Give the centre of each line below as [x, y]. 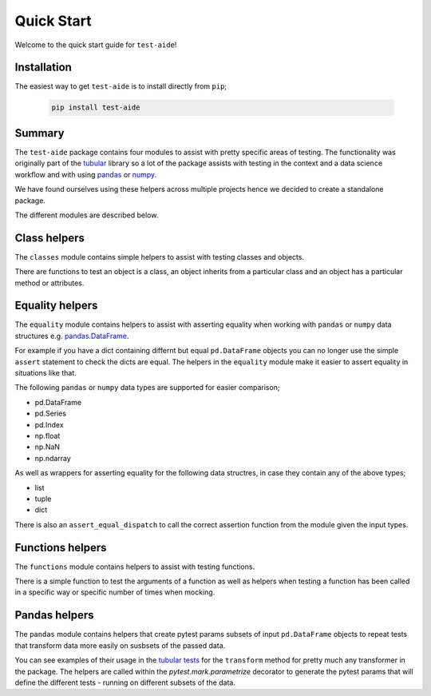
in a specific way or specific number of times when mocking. [115, 592]
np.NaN [47, 447]
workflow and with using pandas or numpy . [86, 174]
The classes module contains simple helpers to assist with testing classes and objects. [160, 257]
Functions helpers [61, 547]
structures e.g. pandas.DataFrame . [72, 336]
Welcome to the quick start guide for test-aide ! [96, 45]
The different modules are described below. [87, 215]
